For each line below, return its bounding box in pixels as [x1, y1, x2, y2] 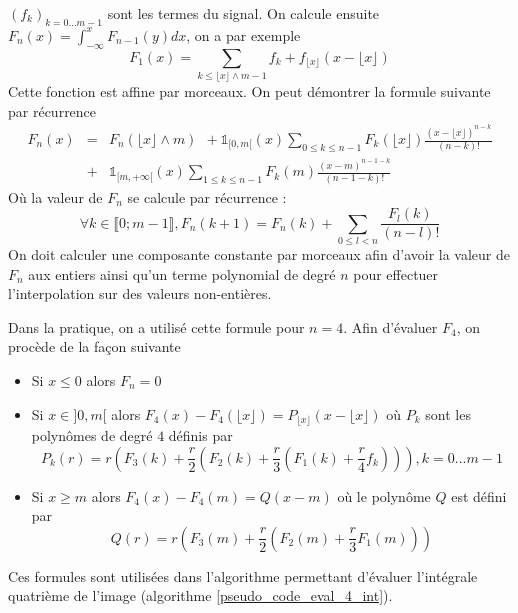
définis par [168, 424, 233, 445]
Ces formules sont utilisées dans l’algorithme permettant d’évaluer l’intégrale [8, 565, 478, 586]
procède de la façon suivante [8, 336, 181, 357]
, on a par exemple [186, 24, 301, 45]
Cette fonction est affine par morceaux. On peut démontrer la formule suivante [8, 80, 491, 101]
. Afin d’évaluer [343, 316, 438, 337]
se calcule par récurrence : [127, 186, 287, 207]
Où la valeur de [8, 186, 103, 207]
